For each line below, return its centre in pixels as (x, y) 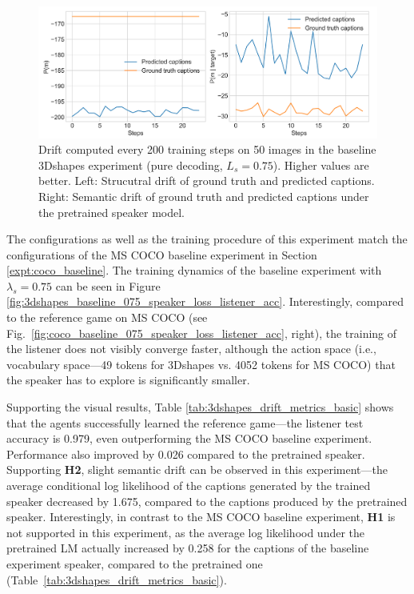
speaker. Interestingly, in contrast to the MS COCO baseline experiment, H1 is (201, 517)
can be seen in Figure (108, 285)
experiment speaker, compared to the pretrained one (135, 563)
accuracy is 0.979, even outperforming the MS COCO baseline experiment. (189, 438)
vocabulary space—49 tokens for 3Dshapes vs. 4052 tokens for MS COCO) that (201, 364)
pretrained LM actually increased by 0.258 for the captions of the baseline (188, 548)
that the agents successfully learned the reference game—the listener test (185, 422)
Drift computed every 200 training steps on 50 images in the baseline (207, 149)
